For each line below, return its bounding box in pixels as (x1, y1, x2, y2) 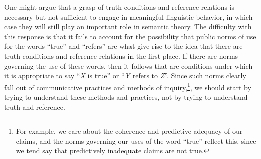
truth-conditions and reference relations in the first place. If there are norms (4, 50, 238, 61)
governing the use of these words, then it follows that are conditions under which (4, 60, 253, 71)
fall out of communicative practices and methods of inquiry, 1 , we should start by (4, 80, 251, 92)
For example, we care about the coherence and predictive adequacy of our (16, 126, 243, 136)
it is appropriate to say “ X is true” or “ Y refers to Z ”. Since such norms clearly (4, 70, 246, 81)
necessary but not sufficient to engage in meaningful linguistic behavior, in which (4, 11, 253, 22)
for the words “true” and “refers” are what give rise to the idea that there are (4, 41, 243, 51)
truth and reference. (4, 101, 65, 112)
